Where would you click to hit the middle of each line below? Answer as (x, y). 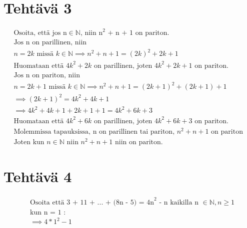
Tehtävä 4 (38, 176)
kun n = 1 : (48, 212)
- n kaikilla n (179, 202)
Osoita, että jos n (40, 33)
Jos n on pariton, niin (47, 75)
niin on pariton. (139, 142)
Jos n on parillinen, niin (50, 42)
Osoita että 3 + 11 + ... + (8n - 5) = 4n (92, 202)
